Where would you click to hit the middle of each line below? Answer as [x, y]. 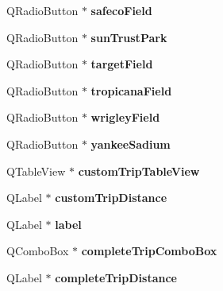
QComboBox [38, 251]
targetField [122, 64]
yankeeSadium [131, 144]
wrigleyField [125, 117]
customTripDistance [111, 198]
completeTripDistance [116, 277]
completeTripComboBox [149, 251]
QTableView [36, 171]
